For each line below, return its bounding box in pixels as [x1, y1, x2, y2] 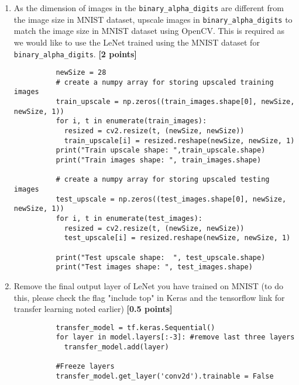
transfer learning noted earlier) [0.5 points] [13, 303, 173, 315]
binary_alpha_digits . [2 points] [13, 47, 137, 60]
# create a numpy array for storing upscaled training [56, 78, 274, 86]
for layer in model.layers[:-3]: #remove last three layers [56, 333, 295, 342]
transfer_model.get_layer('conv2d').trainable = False [56, 372, 274, 380]
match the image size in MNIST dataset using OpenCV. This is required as [13, 25, 284, 37]
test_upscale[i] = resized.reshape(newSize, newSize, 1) [64, 234, 291, 242]
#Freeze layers [56, 362, 115, 371]
